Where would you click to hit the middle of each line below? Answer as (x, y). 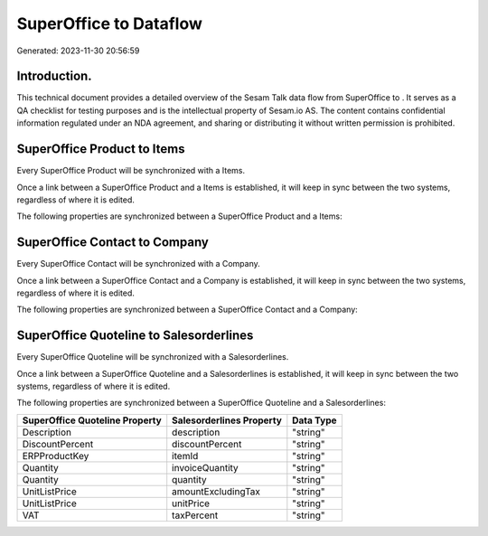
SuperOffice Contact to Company (113, 243)
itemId (185, 456)
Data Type (315, 420)
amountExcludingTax (216, 491)
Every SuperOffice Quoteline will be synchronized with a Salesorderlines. (153, 357)
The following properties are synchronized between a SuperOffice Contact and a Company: (188, 310)
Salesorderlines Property (227, 420)
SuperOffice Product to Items (101, 149)
